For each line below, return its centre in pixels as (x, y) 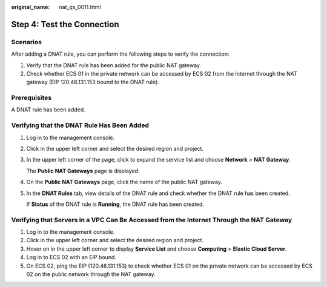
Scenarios (27, 42)
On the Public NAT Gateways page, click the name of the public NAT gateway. (124, 182)
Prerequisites (31, 98)
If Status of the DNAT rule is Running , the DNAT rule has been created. (115, 204)
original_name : (31, 7)
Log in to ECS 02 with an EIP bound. (71, 257)
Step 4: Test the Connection (65, 24)
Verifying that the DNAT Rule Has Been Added (80, 125)
